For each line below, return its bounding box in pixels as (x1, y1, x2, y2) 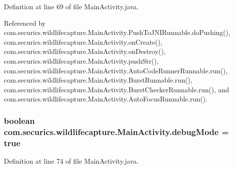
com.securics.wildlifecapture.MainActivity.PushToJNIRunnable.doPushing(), (4, 27, 231, 37)
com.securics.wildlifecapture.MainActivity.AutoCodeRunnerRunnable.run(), (4, 65, 228, 75)
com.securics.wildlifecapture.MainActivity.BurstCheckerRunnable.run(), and (4, 84, 229, 94)
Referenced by (4, 17, 46, 28)
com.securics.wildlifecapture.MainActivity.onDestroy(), (4, 46, 166, 56)
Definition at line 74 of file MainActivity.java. (4, 156, 139, 166)
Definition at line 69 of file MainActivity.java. (4, 1, 139, 11)
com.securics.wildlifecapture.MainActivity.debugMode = (4, 125, 229, 137)
